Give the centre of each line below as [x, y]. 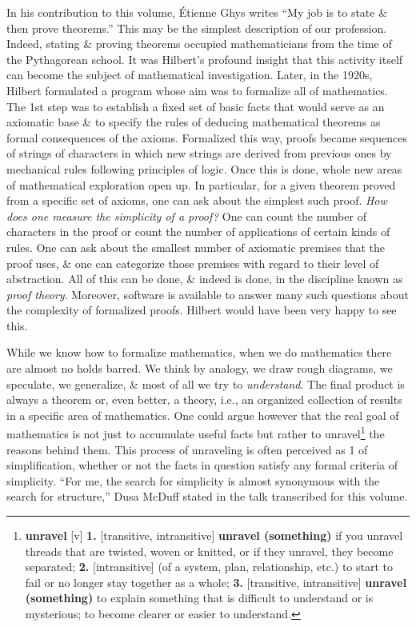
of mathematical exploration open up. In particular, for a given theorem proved [201, 184]
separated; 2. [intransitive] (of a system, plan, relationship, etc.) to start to [209, 567]
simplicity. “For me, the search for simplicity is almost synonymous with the [193, 480]
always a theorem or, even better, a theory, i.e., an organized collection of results [204, 399]
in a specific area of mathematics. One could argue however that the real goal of [203, 415]
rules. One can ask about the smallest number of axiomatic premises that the [196, 247]
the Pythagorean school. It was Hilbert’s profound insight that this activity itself [205, 59]
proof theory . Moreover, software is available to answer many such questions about [208, 294]
